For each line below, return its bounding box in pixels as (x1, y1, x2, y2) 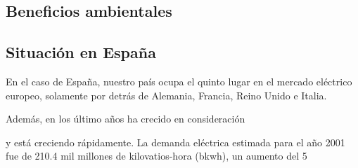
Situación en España (6, 41, 156, 63)
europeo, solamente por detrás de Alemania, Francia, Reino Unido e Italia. (6, 87, 327, 102)
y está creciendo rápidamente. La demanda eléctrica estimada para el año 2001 (6, 134, 345, 149)
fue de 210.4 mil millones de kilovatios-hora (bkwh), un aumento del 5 (6, 148, 307, 163)
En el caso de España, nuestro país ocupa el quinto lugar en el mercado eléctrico (6, 73, 352, 88)
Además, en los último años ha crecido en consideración (6, 111, 245, 126)
